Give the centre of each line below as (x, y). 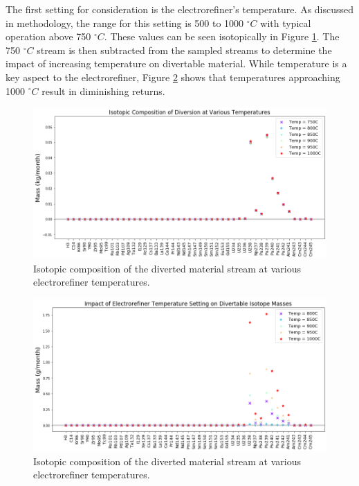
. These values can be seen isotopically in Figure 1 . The (222, 36)
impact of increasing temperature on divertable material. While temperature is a (176, 63)
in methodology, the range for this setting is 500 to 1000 (125, 23)
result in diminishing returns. (103, 90)
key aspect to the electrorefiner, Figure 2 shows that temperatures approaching (173, 77)
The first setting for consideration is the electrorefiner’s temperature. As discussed (180, 9)
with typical (286, 23)
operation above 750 (48, 36)
